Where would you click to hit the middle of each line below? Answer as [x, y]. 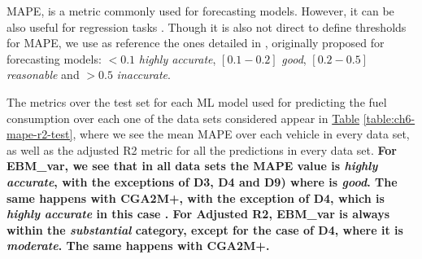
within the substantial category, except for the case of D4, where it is [205, 229]
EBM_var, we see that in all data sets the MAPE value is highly [192, 166]
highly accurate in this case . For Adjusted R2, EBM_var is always [198, 214]
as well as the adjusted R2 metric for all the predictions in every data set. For [202, 149]
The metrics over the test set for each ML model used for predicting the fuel [197, 101]
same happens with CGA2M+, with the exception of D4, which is [196, 198]
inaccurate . [144, 75]
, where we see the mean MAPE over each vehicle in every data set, [241, 134]
